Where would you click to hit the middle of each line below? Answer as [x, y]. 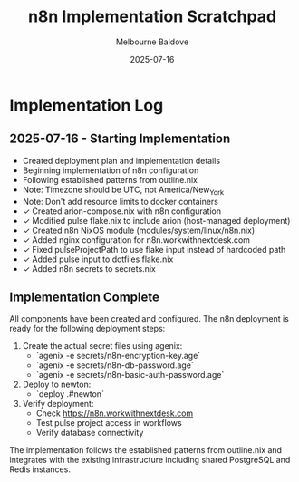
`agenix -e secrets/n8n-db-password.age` [115, 365]
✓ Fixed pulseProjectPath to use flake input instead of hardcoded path [154, 249]
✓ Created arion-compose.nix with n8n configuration [122, 211]
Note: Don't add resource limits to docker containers [121, 201]
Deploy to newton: [57, 385]
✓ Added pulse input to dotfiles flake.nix [98, 259]
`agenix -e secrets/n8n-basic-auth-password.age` [130, 375]
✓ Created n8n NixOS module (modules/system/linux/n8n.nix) [139, 230]
